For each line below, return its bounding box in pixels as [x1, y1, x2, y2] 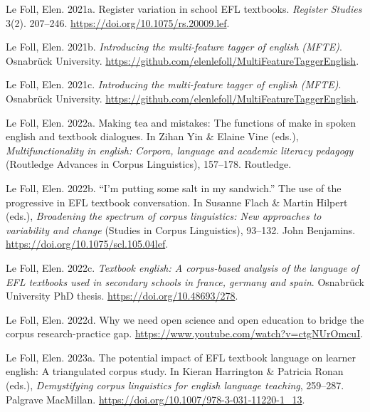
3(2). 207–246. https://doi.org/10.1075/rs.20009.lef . [6, 15, 230, 30]
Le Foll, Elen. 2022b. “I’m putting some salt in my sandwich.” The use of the [6, 180, 342, 195]
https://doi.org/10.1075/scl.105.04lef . [6, 236, 169, 251]
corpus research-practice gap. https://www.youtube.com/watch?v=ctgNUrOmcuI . [6, 326, 364, 341]
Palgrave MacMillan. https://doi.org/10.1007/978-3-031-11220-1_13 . [6, 391, 305, 406]
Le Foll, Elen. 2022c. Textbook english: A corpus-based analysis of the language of [6, 260, 359, 275]
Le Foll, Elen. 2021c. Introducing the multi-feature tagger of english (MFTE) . [6, 77, 342, 92]
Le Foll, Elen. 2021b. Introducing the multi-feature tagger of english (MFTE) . [6, 39, 342, 54]
